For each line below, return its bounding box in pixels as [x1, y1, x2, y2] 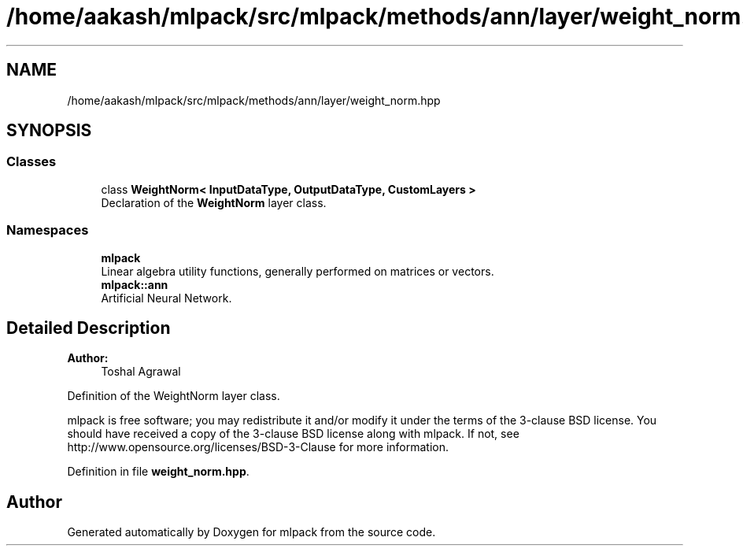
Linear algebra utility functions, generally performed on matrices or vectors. [101, 264, 494, 278]
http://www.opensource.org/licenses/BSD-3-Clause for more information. [67, 440, 449, 454]
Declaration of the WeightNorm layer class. [101, 195, 327, 209]
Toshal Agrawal [101, 365, 181, 379]
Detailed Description [6, 317, 171, 338]
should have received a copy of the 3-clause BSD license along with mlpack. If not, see [67, 427, 519, 441]
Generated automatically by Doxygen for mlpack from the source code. [67, 525, 436, 539]
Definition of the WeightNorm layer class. [67, 389, 280, 403]
